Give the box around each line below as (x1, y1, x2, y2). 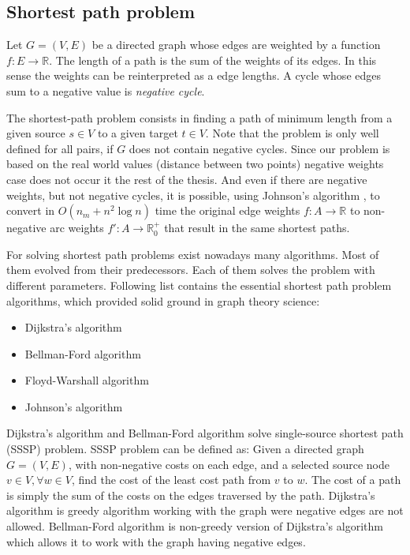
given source (6, 125, 65, 141)
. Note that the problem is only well (205, 125, 379, 141)
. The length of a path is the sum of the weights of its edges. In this (49, 51, 377, 68)
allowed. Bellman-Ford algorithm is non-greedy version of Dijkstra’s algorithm (6, 518, 383, 534)
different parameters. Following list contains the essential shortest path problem (6, 276, 392, 293)
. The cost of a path (304, 471, 401, 488)
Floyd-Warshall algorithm (24, 372, 149, 388)
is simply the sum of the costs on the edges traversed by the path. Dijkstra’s (6, 486, 375, 503)
